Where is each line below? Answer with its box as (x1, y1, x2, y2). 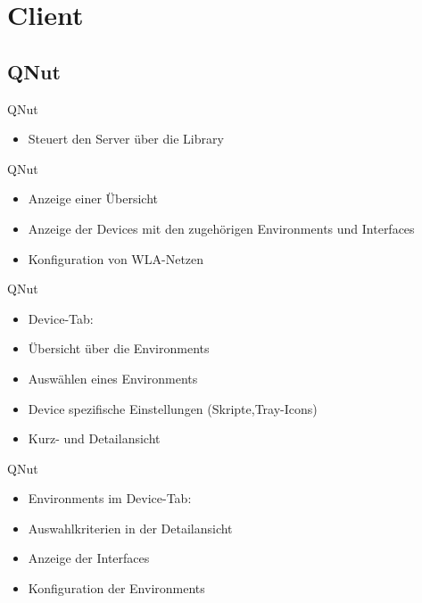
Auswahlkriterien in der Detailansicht (28, 518, 233, 537)
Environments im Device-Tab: (28, 489, 192, 508)
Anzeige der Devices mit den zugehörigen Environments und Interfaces (28, 219, 415, 237)
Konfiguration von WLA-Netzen (28, 249, 204, 268)
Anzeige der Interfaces (28, 549, 150, 567)
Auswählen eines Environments (28, 368, 198, 387)
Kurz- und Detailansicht (28, 429, 161, 448)
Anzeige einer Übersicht (28, 189, 158, 208)
